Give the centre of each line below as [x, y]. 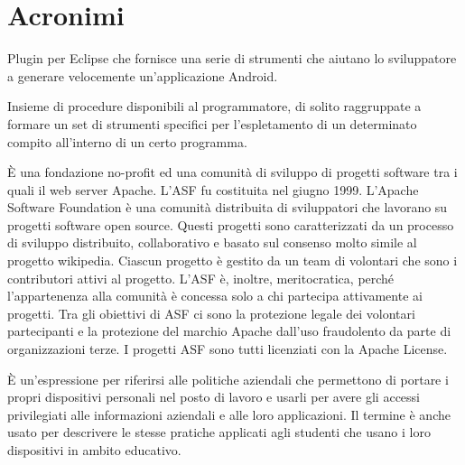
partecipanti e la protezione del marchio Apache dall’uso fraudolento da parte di [229, 331]
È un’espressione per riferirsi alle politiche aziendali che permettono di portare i [228, 379]
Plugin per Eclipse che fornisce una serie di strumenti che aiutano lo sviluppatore [232, 58]
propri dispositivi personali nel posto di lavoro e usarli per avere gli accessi [214, 397]
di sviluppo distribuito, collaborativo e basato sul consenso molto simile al [212, 242]
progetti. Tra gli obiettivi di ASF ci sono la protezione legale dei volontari [211, 313]
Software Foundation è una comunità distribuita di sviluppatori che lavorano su [228, 207]
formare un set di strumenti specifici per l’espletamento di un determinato [212, 123]
